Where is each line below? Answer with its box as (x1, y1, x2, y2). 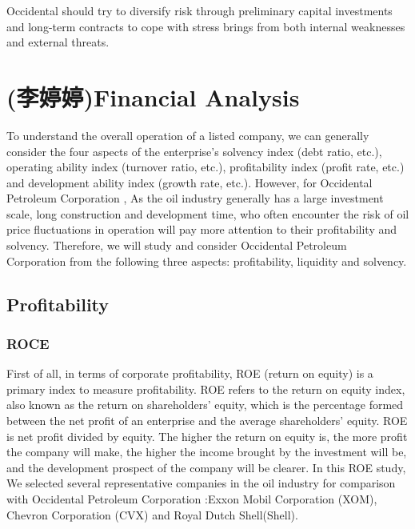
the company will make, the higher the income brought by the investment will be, (6, 443, 407, 460)
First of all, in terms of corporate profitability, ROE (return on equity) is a (6, 365, 373, 382)
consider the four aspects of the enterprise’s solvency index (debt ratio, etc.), (6, 142, 382, 159)
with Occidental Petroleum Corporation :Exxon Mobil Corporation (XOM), (6, 491, 377, 507)
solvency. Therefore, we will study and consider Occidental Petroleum (6, 237, 347, 254)
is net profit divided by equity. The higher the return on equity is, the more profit (6, 427, 408, 444)
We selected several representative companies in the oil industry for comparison (6, 475, 396, 491)
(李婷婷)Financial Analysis (6, 80, 300, 113)
